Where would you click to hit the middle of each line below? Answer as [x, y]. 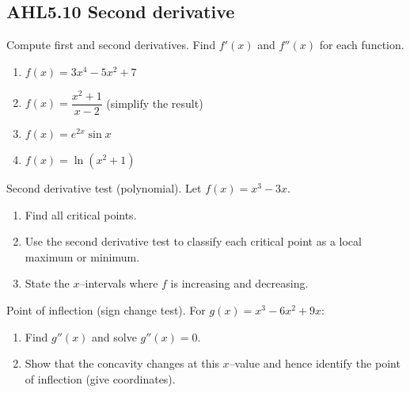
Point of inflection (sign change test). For [106, 309]
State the [47, 283]
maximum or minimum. [82, 256]
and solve [114, 336]
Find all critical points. [81, 214]
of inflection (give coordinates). [100, 378]
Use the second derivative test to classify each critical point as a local [193, 241]
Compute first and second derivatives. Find [111, 45]
